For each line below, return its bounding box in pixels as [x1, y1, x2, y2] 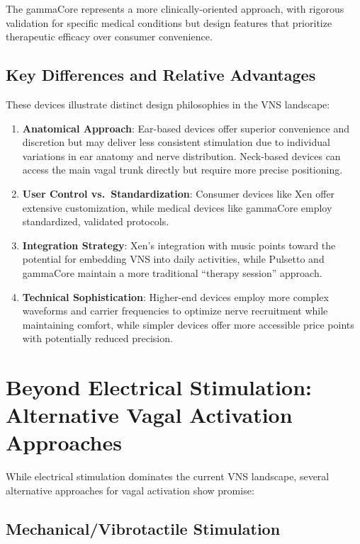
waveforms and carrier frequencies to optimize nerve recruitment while [22, 303, 328, 318]
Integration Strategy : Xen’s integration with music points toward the [22, 237, 336, 252]
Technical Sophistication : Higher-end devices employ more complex [22, 289, 329, 304]
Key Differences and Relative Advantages [6, 64, 316, 86]
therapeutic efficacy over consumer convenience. [6, 29, 213, 44]
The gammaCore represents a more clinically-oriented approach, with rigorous [6, 1, 344, 16]
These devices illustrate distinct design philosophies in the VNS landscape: [6, 96, 330, 111]
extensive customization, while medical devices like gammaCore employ [22, 200, 332, 215]
